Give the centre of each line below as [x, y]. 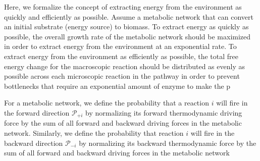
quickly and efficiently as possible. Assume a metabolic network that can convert [129, 16]
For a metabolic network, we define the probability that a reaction [107, 103]
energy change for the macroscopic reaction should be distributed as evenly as [124, 66]
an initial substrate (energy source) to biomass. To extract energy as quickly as [126, 26]
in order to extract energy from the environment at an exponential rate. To [120, 46]
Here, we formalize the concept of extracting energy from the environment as [123, 7]
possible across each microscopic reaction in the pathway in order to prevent [122, 76]
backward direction [34, 143]
